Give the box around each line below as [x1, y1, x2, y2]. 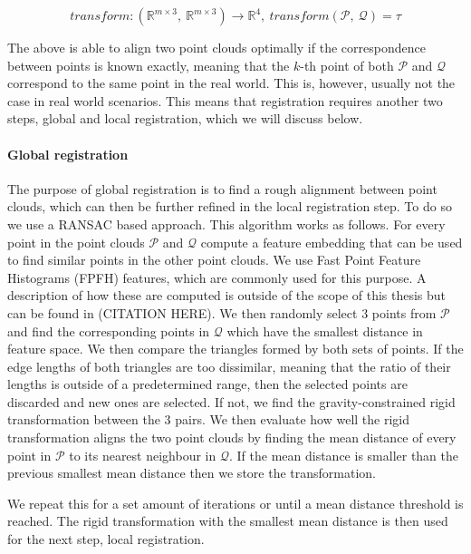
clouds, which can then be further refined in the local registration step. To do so [7, 197, 452, 216]
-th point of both [300, 55, 394, 74]
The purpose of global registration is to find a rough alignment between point [7, 179, 437, 198]
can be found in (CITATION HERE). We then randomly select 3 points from [7, 303, 437, 322]
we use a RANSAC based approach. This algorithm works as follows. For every [7, 214, 446, 233]
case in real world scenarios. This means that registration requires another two [7, 91, 443, 110]
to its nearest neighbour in [69, 445, 216, 464]
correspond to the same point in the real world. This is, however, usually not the [7, 73, 456, 92]
